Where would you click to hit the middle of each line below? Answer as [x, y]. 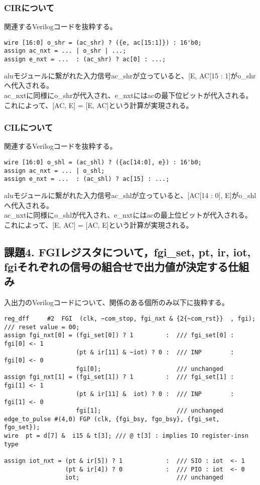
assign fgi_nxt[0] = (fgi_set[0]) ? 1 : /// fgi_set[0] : [119, 335]
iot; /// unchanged [144, 478]
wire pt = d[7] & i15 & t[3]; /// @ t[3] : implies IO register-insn [126, 436]
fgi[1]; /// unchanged [150, 411]
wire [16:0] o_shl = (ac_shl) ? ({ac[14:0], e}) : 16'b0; [103, 162]
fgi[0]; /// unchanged [150, 369]
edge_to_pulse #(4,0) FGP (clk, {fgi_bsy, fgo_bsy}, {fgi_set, [112, 419]
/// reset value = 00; [42, 327]
